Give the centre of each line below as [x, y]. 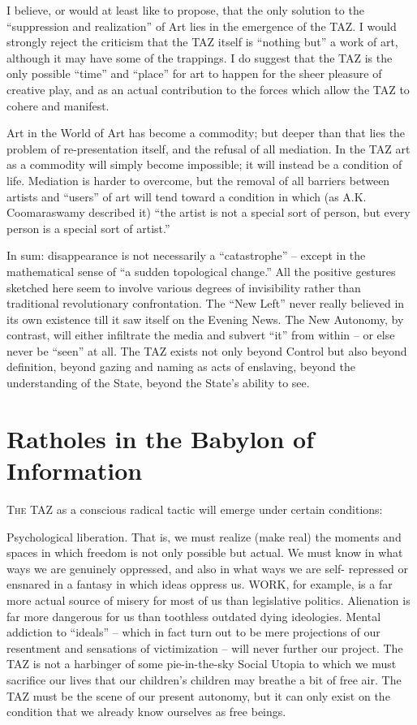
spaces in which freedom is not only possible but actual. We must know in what [205, 552]
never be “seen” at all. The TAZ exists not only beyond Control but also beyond [207, 350]
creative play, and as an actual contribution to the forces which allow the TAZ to [208, 89]
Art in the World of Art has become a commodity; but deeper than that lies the [206, 133]
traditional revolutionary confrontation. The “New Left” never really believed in [206, 303]
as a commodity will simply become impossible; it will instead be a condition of [204, 164]
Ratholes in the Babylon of [161, 438]
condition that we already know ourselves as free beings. [146, 712]
